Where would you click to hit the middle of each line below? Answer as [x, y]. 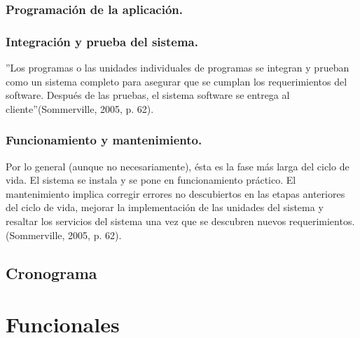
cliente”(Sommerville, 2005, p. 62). [80, 108]
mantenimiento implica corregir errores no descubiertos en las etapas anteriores [175, 193]
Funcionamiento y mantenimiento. [104, 140]
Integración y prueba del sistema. [102, 41]
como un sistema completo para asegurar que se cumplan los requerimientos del [176, 81]
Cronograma [51, 272]
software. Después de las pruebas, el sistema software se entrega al [148, 95]
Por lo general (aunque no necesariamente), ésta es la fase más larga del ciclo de [178, 166]
